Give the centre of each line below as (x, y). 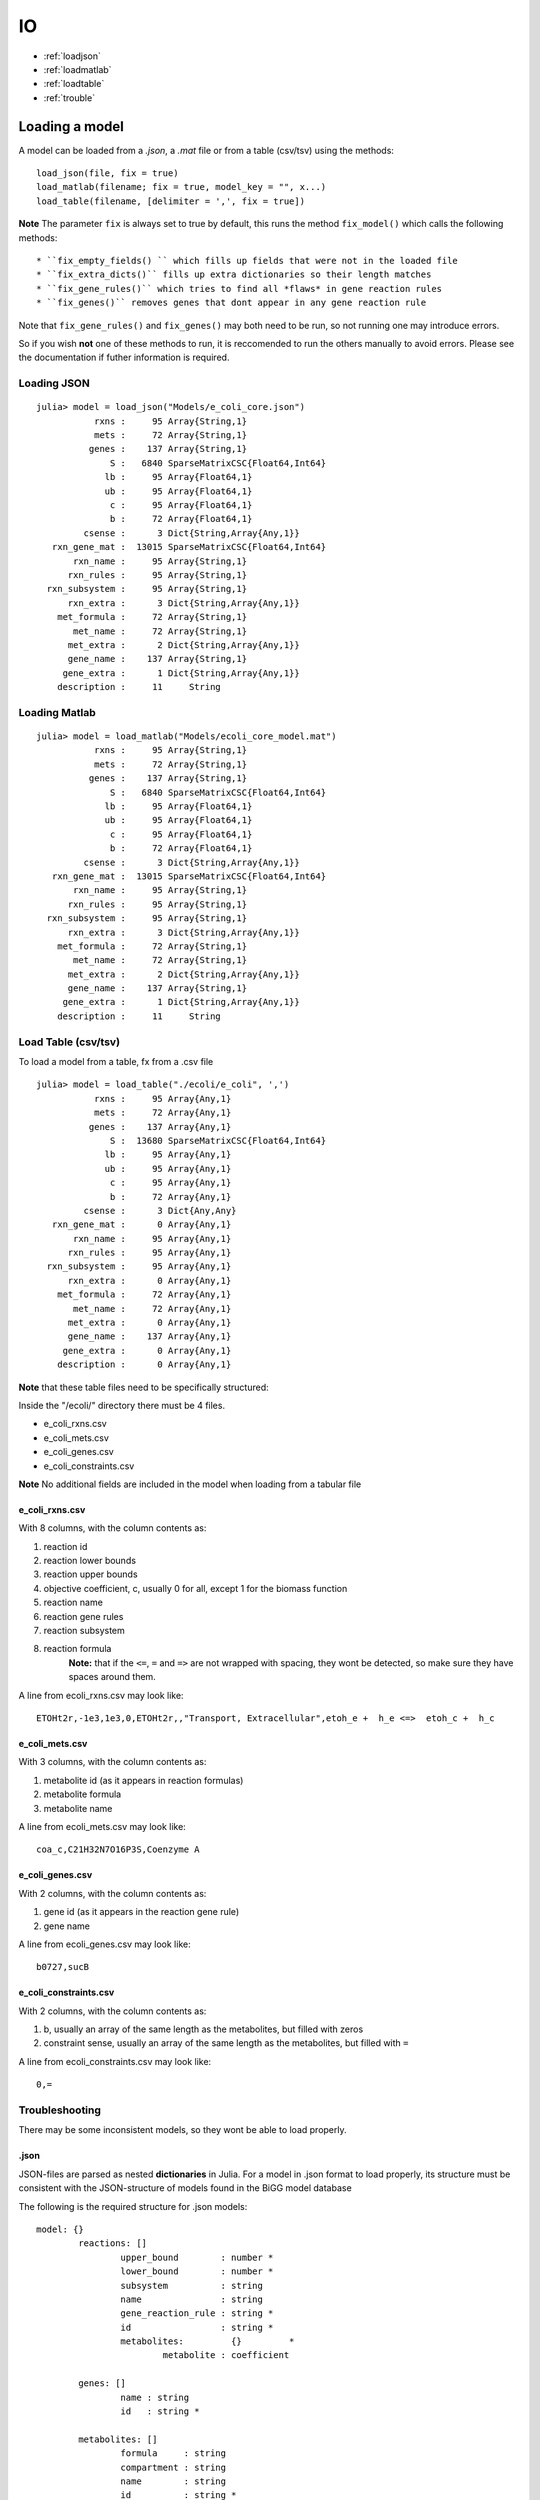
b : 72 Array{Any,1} (171, 1196)
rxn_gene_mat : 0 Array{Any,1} (141, 1224)
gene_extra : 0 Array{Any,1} (147, 1350)
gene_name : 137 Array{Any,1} (149, 1336)
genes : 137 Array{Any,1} (160, 1126)
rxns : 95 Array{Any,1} (162, 1098)
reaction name (73, 1602)
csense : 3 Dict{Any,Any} (160, 1210)
